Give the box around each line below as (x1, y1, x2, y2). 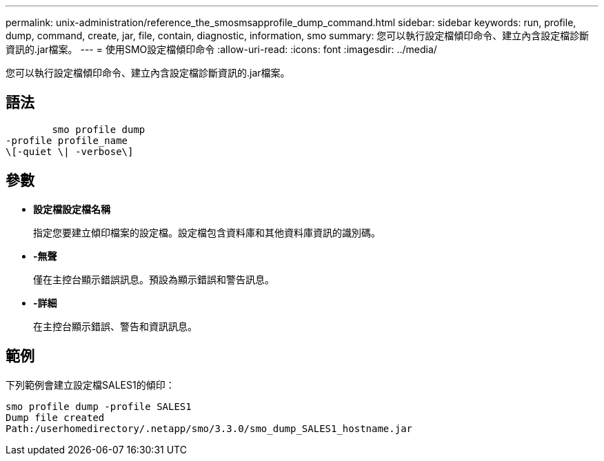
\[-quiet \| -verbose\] (6, 145, 134, 157)
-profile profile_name (6, 134, 128, 146)
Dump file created (6, 411, 105, 423)
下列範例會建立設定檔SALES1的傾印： (6, 378, 175, 391)
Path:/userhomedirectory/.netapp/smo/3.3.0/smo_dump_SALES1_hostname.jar (6, 422, 413, 434)
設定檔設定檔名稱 (33, 203, 110, 215)
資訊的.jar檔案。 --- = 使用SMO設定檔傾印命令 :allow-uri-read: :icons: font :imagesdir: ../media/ (6, 43, 437, 55)
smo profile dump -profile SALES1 (6, 400, 192, 412)
